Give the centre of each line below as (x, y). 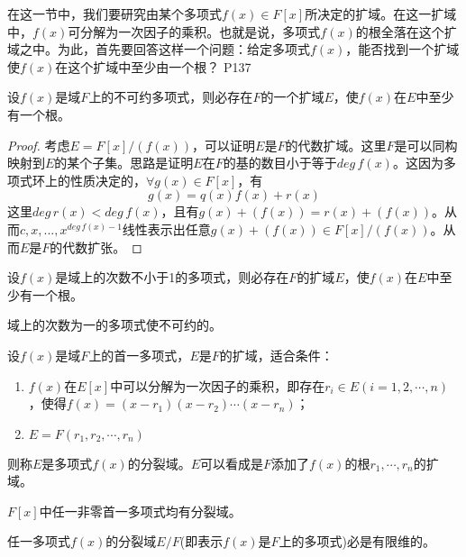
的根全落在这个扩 (406, 31)
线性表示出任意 (166, 228)
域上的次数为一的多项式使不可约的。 (114, 325)
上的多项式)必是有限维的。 (357, 541)
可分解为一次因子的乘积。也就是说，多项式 (194, 31)
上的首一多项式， (139, 355)
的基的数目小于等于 (280, 163)
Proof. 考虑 (39, 145)
